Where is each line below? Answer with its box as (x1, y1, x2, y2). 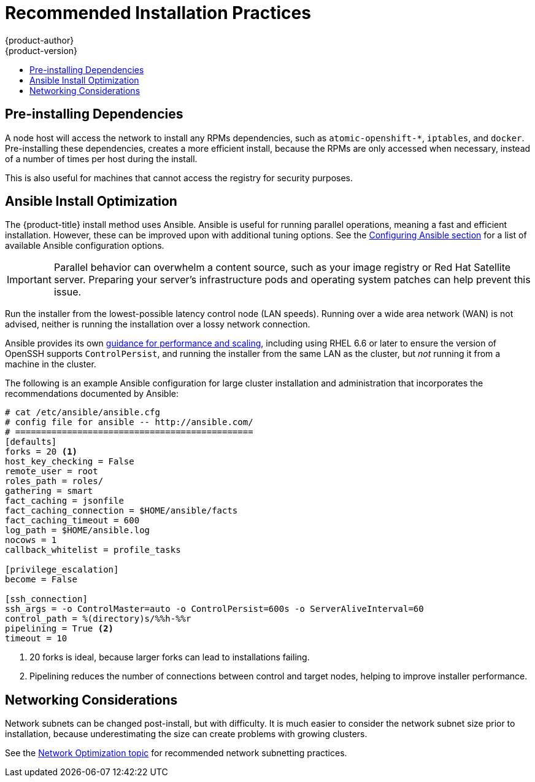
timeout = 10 (5, 633, 67, 644)
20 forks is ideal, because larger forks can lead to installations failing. (29, 652, 310, 663)
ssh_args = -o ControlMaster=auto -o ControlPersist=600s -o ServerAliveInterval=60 (5, 604, 424, 614)
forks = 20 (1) (5, 447, 78, 457)
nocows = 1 (5, 535, 57, 545)
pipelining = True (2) (5, 624, 114, 634)
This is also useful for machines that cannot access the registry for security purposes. (5, 172, 353, 183)
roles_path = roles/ (5, 476, 104, 487)
